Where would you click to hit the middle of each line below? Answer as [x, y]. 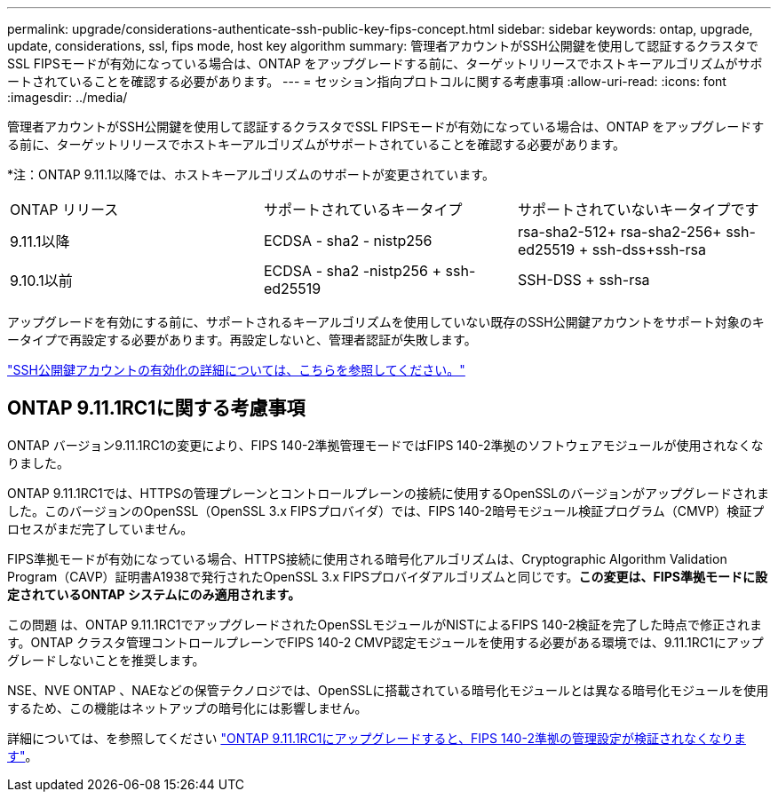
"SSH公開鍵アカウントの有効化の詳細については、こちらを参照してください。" [236, 370]
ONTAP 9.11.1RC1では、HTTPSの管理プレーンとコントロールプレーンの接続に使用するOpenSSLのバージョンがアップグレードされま [388, 493]
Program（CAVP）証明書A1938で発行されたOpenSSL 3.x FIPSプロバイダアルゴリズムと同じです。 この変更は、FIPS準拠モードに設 [387, 576]
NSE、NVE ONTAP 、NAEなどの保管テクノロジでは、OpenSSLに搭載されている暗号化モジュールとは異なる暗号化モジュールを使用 [388, 690]
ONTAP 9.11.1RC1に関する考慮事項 [156, 408]
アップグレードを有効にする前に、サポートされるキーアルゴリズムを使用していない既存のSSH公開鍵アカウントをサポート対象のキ [386, 322]
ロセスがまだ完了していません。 [100, 528]
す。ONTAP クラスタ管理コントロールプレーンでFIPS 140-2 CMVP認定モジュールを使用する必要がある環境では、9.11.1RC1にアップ [385, 642]
